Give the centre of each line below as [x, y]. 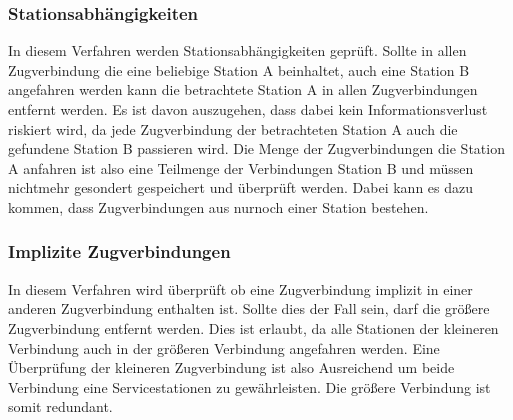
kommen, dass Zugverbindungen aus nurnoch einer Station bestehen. [218, 206]
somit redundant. [60, 406]
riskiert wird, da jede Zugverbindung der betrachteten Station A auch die [233, 128]
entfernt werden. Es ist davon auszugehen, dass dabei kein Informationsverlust [248, 109]
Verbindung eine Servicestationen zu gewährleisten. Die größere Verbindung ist [249, 386]
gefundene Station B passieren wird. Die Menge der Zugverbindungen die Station [256, 148]
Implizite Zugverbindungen [119, 251]
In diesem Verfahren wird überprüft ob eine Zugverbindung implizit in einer [240, 288]
